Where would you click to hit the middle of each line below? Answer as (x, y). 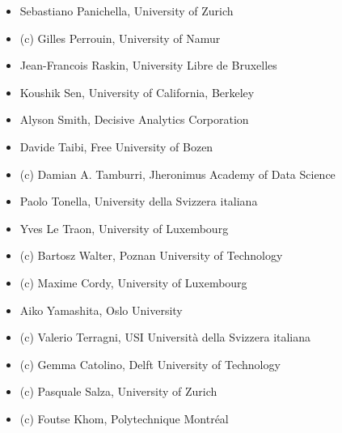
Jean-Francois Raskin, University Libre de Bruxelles (148, 65)
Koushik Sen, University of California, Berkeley (137, 92)
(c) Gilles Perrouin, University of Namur (120, 38)
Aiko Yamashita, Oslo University (101, 310)
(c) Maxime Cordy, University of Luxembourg (133, 282)
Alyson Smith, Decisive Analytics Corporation (134, 119)
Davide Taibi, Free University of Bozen (116, 146)
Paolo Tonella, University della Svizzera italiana (139, 201)
